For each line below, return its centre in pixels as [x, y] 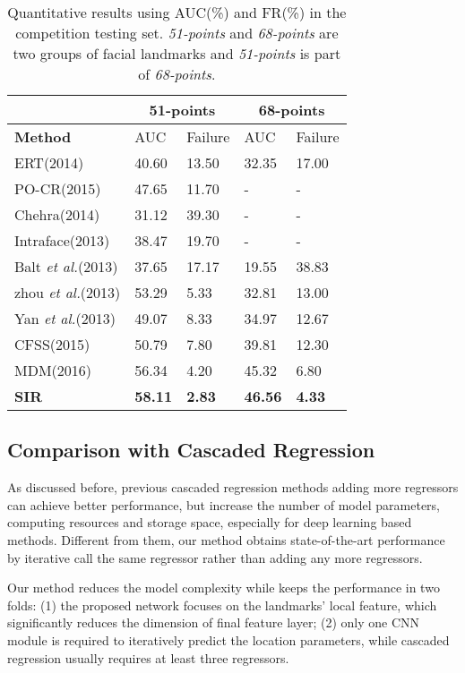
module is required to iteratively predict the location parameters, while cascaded [228, 639]
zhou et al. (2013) [68, 292]
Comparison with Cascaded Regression [191, 450]
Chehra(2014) [57, 214]
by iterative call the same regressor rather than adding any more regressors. [215, 557]
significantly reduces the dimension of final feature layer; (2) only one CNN [214, 622]
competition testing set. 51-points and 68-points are [177, 33]
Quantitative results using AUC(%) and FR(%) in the [177, 12]
